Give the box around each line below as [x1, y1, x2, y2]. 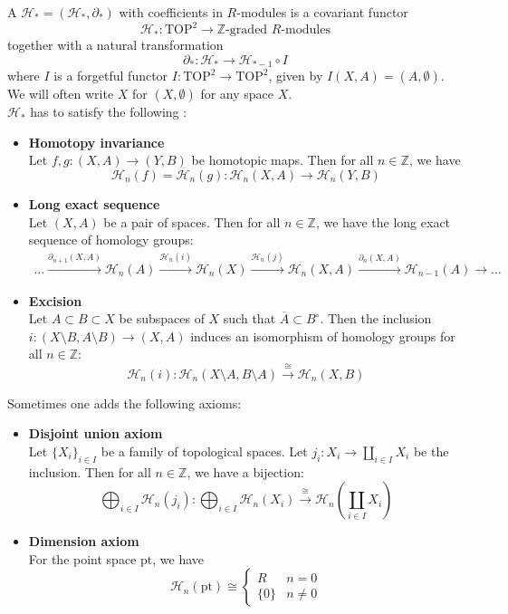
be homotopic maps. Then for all [191, 150, 374, 169]
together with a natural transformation [7, 35, 224, 54]
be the [413, 441, 449, 460]
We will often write [7, 84, 114, 103]
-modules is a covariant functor [236, 3, 408, 21]
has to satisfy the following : [30, 102, 187, 121]
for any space [200, 84, 274, 103]
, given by [268, 66, 323, 85]
